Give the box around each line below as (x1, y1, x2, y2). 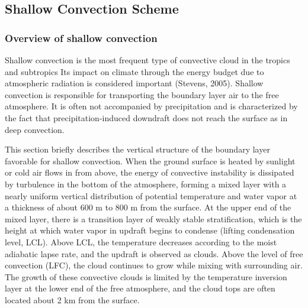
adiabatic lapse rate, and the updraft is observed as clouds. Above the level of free (5, 247, 303, 260)
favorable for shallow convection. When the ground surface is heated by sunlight (5, 154, 296, 167)
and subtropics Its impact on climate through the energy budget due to (5, 65, 264, 77)
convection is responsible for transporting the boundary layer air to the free (5, 88, 279, 100)
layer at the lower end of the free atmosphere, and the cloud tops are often (5, 282, 275, 294)
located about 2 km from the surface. (5, 293, 140, 306)
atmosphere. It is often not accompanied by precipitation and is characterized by (5, 100, 298, 112)
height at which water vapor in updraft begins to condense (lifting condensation (5, 224, 295, 236)
